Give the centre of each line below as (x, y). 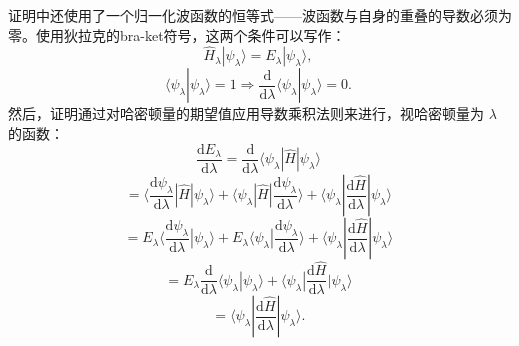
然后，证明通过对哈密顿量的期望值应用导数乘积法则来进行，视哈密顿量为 (246, 113)
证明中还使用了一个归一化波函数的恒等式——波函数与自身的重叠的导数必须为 (260, 15)
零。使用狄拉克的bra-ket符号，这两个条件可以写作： (177, 34)
